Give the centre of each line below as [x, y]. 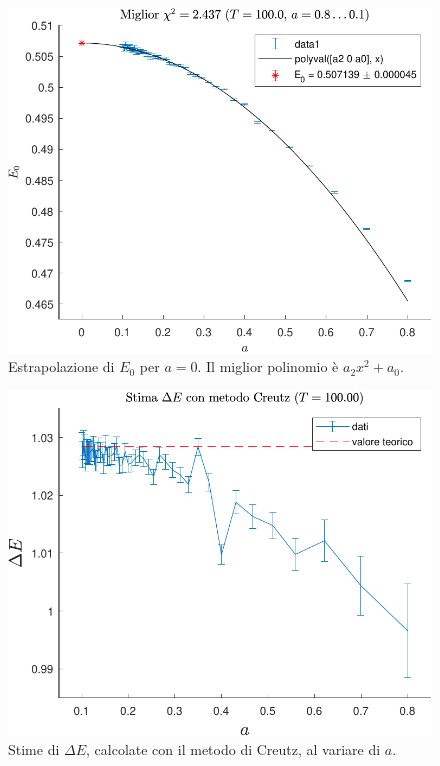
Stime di [34, 749]
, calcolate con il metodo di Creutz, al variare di [233, 749]
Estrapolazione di [61, 366]
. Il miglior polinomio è [268, 366]
